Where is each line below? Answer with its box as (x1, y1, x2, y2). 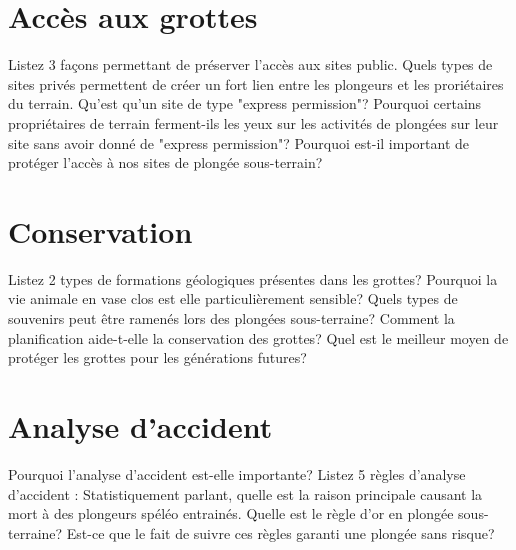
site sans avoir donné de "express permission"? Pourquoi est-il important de (8, 132, 470, 153)
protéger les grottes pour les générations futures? (8, 347, 307, 368)
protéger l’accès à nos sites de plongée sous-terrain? (8, 152, 323, 173)
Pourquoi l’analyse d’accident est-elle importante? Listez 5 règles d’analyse (8, 463, 466, 484)
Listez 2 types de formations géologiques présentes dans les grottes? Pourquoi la (8, 268, 498, 289)
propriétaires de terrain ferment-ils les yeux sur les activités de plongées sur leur (8, 112, 499, 133)
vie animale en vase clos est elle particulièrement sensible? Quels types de (8, 288, 458, 309)
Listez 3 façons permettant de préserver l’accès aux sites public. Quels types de (8, 54, 493, 75)
